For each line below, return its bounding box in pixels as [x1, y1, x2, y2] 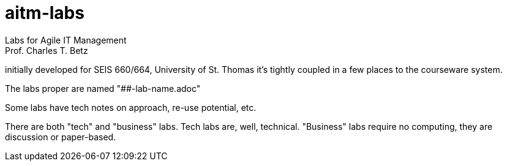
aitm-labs [5, 2, 85, 23]
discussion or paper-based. [5, 131, 116, 142]
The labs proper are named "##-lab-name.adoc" [5, 83, 201, 94]
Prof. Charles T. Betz [5, 45, 88, 56]
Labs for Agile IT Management [5, 34, 127, 45]
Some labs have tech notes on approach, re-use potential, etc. [5, 102, 257, 113]
